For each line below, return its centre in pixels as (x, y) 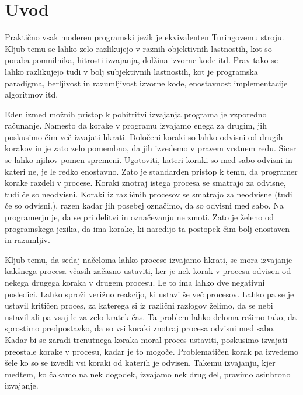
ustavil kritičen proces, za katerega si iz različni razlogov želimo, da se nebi (139, 305)
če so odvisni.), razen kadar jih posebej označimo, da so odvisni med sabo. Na (144, 205)
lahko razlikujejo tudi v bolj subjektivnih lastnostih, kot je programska (131, 71)
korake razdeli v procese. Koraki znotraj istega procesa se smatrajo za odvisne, (145, 183)
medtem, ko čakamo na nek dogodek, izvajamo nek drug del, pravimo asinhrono (148, 374)
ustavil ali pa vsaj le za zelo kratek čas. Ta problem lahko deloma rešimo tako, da (151, 316)
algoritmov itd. (32, 94)
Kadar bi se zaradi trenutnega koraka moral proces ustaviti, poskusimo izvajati (146, 339)
